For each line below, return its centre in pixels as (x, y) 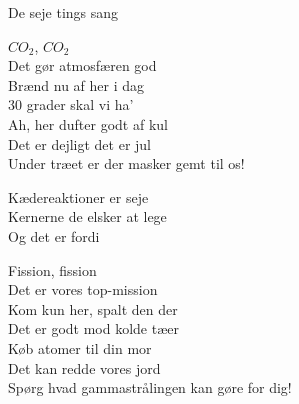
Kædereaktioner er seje (78, 196)
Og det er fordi (54, 235)
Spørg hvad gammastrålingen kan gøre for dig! (150, 387)
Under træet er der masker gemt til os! (126, 163)
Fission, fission (52, 269)
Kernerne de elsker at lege (87, 216)
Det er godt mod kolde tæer (93, 328)
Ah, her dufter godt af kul (88, 123)
